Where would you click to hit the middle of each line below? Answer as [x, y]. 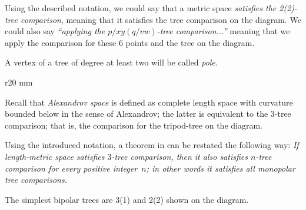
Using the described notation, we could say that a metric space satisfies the [141, 8]
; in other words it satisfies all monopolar [221, 168]
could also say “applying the [55, 31]
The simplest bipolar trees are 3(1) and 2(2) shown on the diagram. [127, 199]
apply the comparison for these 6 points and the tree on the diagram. [130, 42]
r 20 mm [19, 82]
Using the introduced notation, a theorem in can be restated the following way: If [152, 145]
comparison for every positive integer [71, 168]
